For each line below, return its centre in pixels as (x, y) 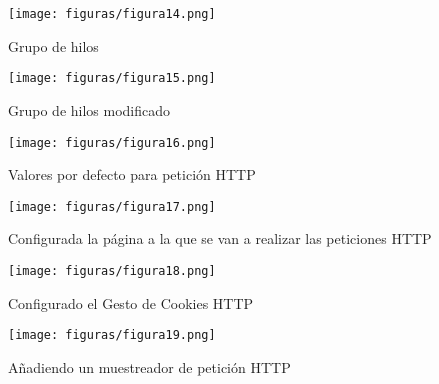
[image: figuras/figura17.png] (112, 206)
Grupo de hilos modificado (89, 109)
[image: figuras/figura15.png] (112, 78)
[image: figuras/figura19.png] (112, 335)
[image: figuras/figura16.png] (112, 142)
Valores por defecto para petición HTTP (132, 174)
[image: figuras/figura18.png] (112, 271)
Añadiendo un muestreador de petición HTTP (149, 366)
